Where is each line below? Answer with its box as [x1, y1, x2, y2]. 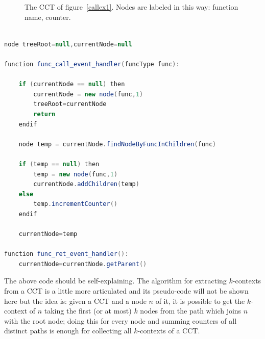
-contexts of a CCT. [137, 325, 200, 336]
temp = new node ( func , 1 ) [33, 170, 118, 178]
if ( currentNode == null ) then [18, 81, 125, 88]
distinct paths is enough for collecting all [4, 325, 132, 336]
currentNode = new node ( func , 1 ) [33, 90, 143, 98]
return [33, 110, 56, 118]
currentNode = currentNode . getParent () [18, 260, 147, 268]
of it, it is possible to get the [155, 295, 245, 306]
